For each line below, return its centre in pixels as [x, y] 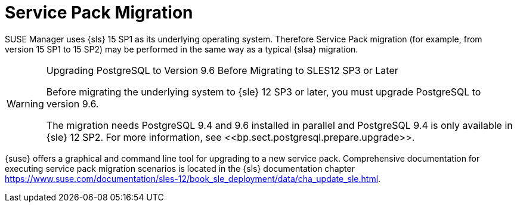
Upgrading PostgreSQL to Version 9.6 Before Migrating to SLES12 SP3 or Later [222, 70]
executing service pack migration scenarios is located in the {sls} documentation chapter [180, 168]
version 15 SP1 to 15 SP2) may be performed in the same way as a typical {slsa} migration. [182, 49]
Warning [25, 103]
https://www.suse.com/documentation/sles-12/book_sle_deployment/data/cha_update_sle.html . [193, 178]
